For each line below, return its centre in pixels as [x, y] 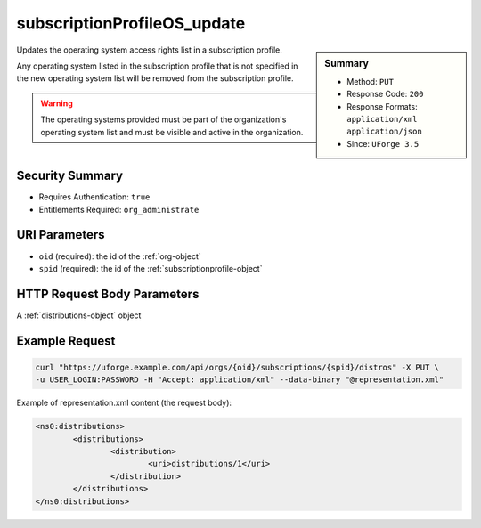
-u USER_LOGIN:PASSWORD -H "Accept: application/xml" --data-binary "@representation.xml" [240, 380]
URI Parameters [61, 235]
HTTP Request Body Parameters [108, 294]
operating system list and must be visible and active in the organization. [172, 132]
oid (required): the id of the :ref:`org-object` [120, 256]
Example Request [66, 341]
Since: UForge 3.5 [383, 143]
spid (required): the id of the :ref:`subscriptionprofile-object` [151, 268]
